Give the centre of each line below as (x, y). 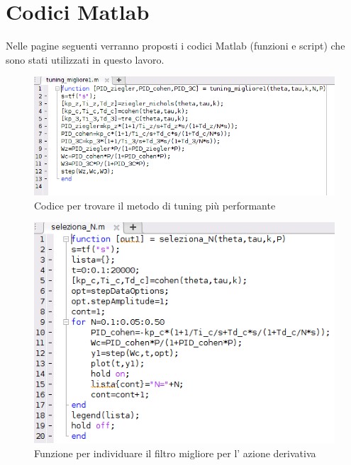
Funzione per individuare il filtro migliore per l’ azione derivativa (175, 453)
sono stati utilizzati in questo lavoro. (85, 59)
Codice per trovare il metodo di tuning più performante (155, 205)
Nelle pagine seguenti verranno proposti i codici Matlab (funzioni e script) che (175, 46)
